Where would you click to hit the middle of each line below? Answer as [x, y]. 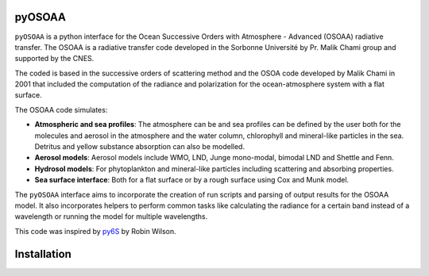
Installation [43, 254]
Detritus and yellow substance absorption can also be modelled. [140, 147]
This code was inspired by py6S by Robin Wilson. [95, 231]
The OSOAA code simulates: [61, 109]
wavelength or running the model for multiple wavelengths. [111, 217]
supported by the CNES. [54, 59]
